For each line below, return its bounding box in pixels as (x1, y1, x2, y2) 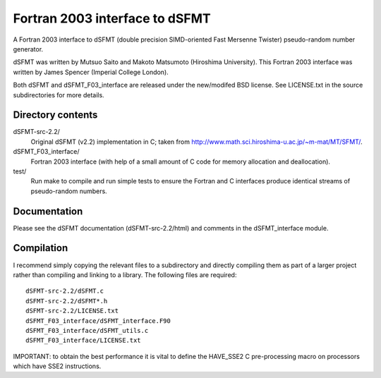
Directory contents (13, 109, 98, 121)
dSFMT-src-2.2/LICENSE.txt (25, 307, 119, 315)
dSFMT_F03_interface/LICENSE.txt (25, 336, 141, 345)
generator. (13, 44, 44, 53)
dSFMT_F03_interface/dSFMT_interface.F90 (25, 317, 171, 324)
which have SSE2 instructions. (13, 362, 102, 370)
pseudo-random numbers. (30, 187, 107, 195)
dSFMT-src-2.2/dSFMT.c (25, 287, 104, 295)
